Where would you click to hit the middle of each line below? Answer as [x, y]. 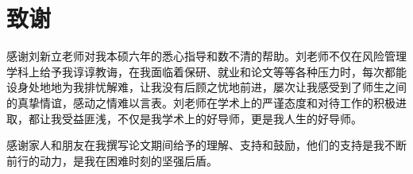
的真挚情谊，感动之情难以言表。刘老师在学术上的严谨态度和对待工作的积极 [201, 102]
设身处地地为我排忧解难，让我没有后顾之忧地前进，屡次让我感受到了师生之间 [206, 87]
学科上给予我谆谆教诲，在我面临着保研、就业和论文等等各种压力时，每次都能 [206, 71]
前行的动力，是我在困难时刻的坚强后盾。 [112, 160]
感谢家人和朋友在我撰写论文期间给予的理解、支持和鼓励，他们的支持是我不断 [206, 145]
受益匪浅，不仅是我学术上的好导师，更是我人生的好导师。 [212, 118]
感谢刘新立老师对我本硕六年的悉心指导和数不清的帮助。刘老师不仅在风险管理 [206, 56]
